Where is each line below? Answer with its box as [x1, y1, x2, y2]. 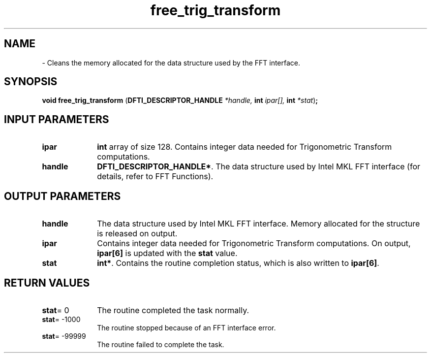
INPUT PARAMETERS [4, 113, 109, 126]
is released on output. [97, 228, 178, 239]
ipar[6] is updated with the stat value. [97, 248, 238, 259]
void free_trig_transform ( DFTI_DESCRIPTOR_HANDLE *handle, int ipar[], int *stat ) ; [42, 96, 318, 105]
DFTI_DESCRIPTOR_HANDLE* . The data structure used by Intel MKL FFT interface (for [97, 162, 420, 172]
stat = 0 [42, 305, 69, 315]
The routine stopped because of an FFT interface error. [97, 323, 276, 332]
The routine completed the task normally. [97, 305, 249, 315]
